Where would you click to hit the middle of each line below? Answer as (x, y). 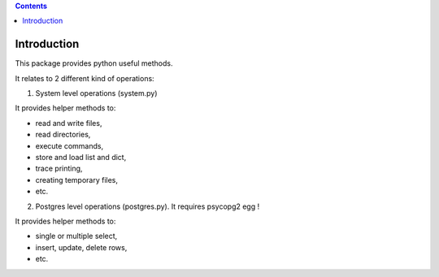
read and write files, (69, 123)
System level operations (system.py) (96, 93)
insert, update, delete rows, (81, 247)
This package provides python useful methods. (94, 63)
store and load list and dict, (81, 158)
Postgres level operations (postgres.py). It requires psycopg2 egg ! (148, 206)
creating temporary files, (76, 180)
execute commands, (70, 145)
